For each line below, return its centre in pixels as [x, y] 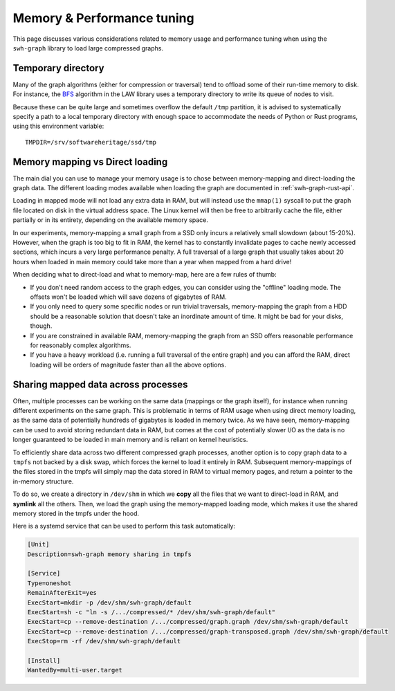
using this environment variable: [58, 126]
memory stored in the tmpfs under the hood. [76, 513]
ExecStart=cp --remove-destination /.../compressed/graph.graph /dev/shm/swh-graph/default [188, 622]
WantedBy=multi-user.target [75, 670]
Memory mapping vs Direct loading [90, 162]
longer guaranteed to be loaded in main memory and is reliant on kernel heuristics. [130, 440]
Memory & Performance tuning [103, 18]
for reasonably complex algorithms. [81, 345]
